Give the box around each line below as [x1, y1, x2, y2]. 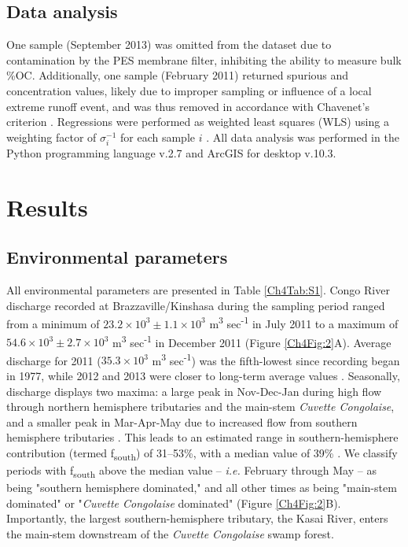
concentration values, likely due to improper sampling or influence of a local [6, 82, 372, 98]
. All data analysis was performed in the [206, 128, 399, 145]
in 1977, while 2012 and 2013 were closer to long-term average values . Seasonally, [6, 368, 400, 384]
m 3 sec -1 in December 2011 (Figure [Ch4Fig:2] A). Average [112, 331, 391, 350]
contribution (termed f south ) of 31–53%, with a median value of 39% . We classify [6, 445, 398, 463]
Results [6, 190, 88, 223]
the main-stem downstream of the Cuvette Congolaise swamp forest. [6, 526, 334, 542]
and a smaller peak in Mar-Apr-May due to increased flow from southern [6, 413, 358, 430]
